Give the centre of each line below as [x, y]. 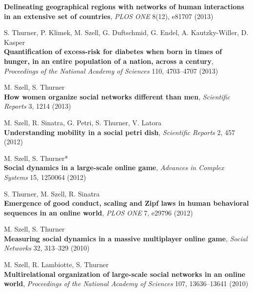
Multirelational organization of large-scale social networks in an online [125, 274]
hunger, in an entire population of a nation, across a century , [109, 61]
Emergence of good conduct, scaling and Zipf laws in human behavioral [126, 203]
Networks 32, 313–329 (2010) [47, 248]
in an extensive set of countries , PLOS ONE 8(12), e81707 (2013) [109, 16]
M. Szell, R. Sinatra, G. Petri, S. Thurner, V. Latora [83, 122]
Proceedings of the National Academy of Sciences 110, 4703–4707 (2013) [111, 70]
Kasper [15, 42]
